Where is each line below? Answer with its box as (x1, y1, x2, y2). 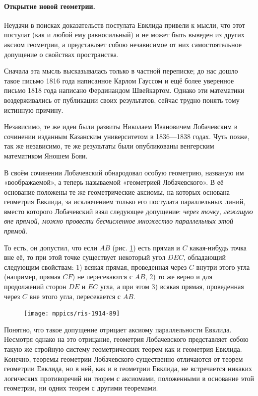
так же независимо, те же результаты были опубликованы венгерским (4, 141, 214, 151)
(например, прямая (4, 271, 61, 282)
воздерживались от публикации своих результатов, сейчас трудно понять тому (4, 94, 240, 105)
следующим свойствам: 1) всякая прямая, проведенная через (4, 261, 187, 272)
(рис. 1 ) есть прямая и (112, 242, 180, 252)
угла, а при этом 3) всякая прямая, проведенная (100, 281, 244, 292)
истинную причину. (4, 104, 64, 115)
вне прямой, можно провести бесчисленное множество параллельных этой (4, 216, 233, 226)
